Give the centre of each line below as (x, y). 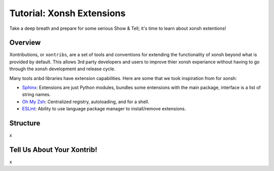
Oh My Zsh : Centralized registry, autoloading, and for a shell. (86, 102)
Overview (25, 43)
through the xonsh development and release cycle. (62, 69)
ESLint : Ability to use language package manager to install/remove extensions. (104, 109)
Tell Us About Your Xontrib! (53, 149)
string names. (36, 95)
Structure (25, 123)
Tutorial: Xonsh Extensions (67, 13)
